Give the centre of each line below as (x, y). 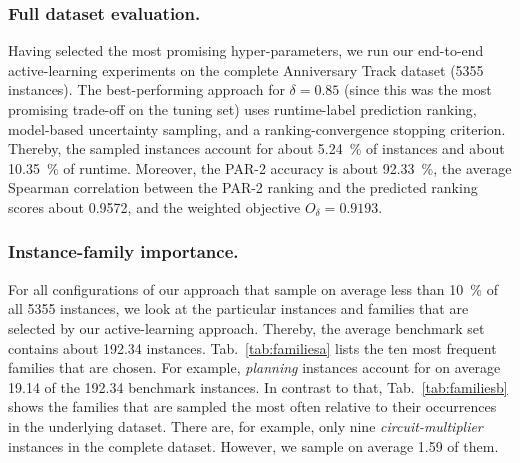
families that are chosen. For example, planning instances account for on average (254, 367)
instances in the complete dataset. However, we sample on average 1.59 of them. (253, 445)
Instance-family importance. (123, 251)
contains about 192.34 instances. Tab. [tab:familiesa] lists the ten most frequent (252, 347)
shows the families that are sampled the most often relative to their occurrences (252, 406)
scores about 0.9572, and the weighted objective (154, 206)
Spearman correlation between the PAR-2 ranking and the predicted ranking (243, 187)
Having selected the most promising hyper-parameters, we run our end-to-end (246, 50)
